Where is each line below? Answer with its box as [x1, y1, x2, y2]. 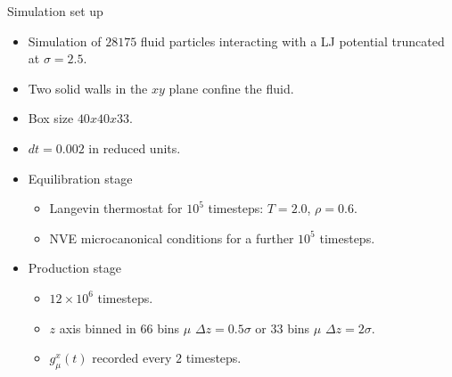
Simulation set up [7, 2, 103, 20]
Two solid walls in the [28, 78, 148, 97]
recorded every [92, 348, 172, 367]
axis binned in [59, 318, 136, 337]
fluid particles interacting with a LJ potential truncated [140, 31, 445, 50]
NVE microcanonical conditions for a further [49, 228, 294, 247]
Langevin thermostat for [49, 199, 183, 217]
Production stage [28, 258, 121, 277]
